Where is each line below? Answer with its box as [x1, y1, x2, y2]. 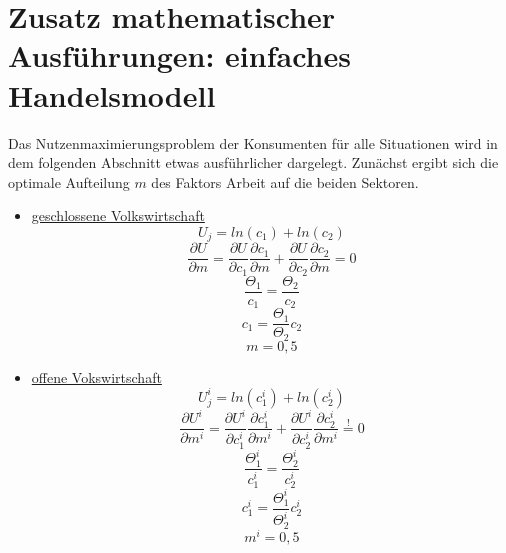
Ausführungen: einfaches [8, 35, 351, 76]
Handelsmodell [8, 74, 216, 115]
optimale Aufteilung [8, 171, 130, 192]
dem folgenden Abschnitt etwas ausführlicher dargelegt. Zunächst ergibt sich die [8, 152, 499, 173]
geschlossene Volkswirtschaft [31, 205, 205, 226]
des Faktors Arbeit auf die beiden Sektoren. [151, 171, 419, 192]
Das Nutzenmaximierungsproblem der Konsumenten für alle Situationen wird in [8, 132, 498, 153]
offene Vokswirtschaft [31, 366, 162, 387]
